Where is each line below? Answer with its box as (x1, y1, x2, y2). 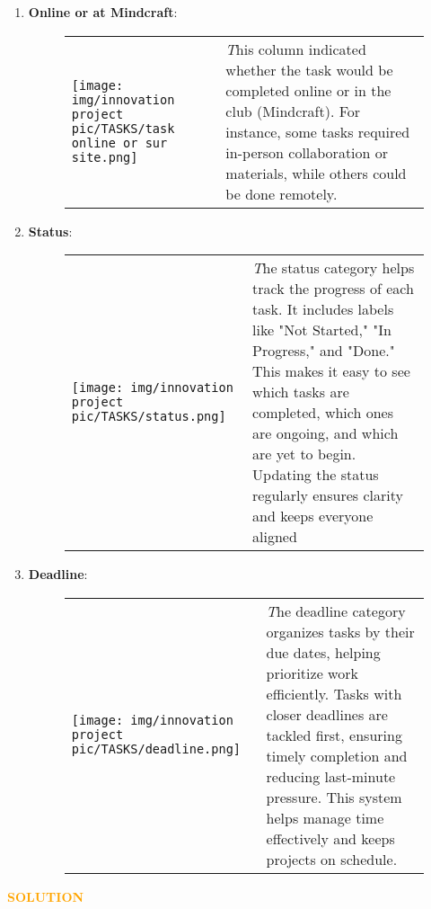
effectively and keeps (266, 827, 395, 849)
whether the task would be (225, 58, 393, 80)
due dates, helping (266, 641, 381, 663)
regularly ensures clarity (252, 485, 403, 506)
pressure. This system (266, 786, 402, 807)
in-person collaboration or (225, 141, 389, 163)
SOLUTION (7, 887, 84, 905)
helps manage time (266, 807, 384, 828)
